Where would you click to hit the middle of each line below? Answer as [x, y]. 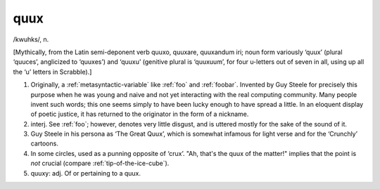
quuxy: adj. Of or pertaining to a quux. [85, 173]
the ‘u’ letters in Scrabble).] [52, 72]
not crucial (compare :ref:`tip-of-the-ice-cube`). [100, 163]
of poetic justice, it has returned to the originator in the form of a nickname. [140, 114]
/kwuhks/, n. [31, 39]
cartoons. [45, 143]
